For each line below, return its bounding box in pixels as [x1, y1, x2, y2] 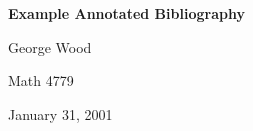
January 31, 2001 [8, 103, 113, 124]
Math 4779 [8, 70, 74, 91]
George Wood [8, 36, 92, 57]
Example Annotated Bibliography [8, 3, 245, 23]
